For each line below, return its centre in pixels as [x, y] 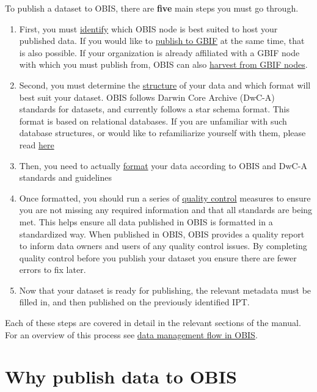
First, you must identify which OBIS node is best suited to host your [148, 28]
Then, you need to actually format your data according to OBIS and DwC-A [163, 165]
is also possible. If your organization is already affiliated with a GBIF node [159, 52]
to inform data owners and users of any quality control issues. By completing [163, 246]
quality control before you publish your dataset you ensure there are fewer [158, 257]
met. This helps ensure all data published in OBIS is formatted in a [146, 221]
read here [37, 144]
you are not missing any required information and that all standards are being [166, 210]
